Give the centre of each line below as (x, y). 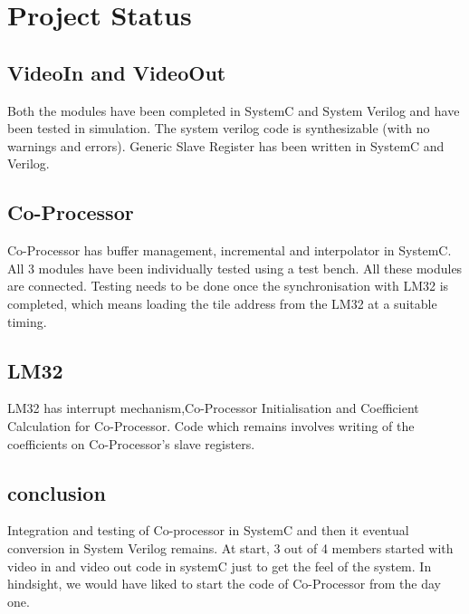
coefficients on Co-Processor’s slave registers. (131, 443)
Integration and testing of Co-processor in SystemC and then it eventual (208, 530)
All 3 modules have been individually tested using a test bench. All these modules (235, 268)
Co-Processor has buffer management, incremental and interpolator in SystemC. (230, 250)
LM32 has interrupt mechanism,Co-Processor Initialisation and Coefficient (213, 408)
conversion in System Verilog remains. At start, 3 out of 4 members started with (230, 547)
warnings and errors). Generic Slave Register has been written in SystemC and (226, 145)
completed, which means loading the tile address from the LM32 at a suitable (222, 303)
